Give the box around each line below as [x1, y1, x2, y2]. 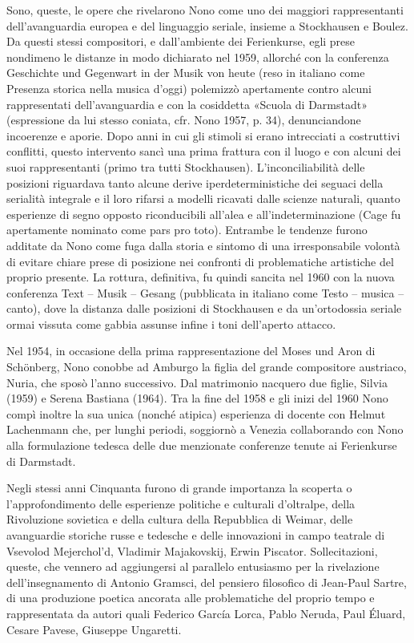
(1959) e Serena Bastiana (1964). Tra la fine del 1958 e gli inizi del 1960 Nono [6, 390, 388, 406]
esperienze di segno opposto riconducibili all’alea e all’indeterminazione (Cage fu [6, 205, 401, 222]
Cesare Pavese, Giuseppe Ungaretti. [6, 621, 182, 637]
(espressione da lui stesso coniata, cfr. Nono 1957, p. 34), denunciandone [6, 111, 361, 128]
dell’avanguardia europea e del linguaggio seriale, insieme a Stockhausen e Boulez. [6, 17, 408, 34]
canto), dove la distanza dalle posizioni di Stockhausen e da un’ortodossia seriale [6, 300, 402, 317]
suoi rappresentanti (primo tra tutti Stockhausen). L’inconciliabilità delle [6, 158, 365, 175]
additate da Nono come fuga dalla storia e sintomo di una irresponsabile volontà [6, 237, 400, 253]
